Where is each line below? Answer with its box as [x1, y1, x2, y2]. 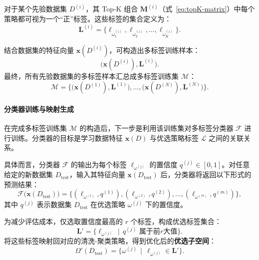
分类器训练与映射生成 [4, 104, 74, 114]
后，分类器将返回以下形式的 [160, 169, 252, 180]
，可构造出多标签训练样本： [109, 44, 200, 55]
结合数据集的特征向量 [4, 44, 74, 55]
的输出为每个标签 [70, 159, 127, 169]
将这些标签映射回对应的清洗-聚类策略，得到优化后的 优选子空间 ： [4, 236, 216, 246]
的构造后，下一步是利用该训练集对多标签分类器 [79, 123, 234, 133]
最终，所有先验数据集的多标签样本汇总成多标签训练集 [4, 70, 179, 81]
